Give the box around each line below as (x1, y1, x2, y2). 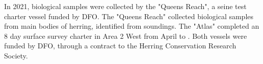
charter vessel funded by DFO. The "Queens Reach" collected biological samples (4, 11, 254, 21)
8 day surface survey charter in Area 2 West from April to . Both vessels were (4, 30, 247, 41)
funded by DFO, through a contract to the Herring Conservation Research (4, 40, 236, 51)
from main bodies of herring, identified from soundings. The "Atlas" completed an (4, 21, 259, 31)
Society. (4, 50, 28, 60)
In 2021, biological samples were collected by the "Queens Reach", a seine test (4, 1, 247, 11)
